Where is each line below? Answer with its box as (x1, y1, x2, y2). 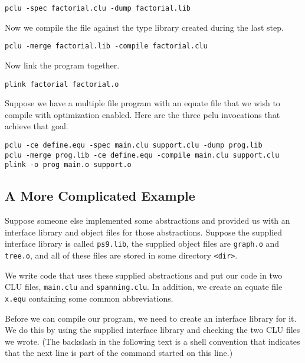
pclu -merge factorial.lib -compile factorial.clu (5, 42, 208, 51)
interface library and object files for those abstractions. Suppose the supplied (5, 225, 283, 238)
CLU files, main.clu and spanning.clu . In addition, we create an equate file (5, 280, 283, 293)
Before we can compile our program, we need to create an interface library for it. (5, 312, 297, 324)
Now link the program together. (5, 58, 120, 71)
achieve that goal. (5, 120, 68, 132)
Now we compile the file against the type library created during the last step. (5, 21, 284, 33)
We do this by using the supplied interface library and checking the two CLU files (5, 323, 300, 336)
